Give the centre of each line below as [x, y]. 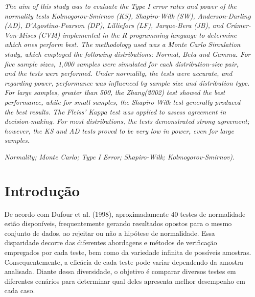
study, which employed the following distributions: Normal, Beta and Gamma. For [127, 54]
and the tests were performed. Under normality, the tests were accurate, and [118, 73]
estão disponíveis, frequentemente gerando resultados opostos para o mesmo [118, 223]
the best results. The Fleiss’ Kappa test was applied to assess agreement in [115, 111]
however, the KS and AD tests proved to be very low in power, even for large [119, 130]
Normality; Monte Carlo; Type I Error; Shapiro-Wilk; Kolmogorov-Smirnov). [120, 156]
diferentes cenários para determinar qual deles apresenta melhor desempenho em [125, 281]
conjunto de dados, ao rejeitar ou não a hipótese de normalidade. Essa [110, 233]
